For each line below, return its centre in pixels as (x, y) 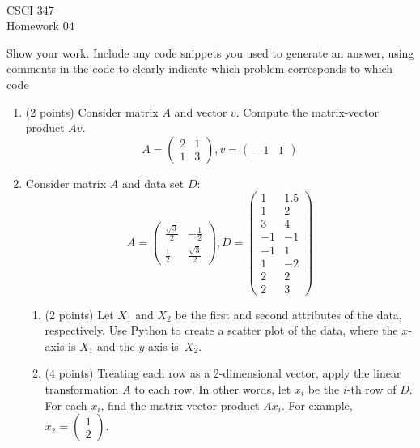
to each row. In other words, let (213, 389)
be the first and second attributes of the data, (288, 314)
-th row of (371, 389)
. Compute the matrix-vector (307, 111)
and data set (153, 183)
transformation (82, 389)
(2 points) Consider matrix (92, 111)
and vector (201, 111)
